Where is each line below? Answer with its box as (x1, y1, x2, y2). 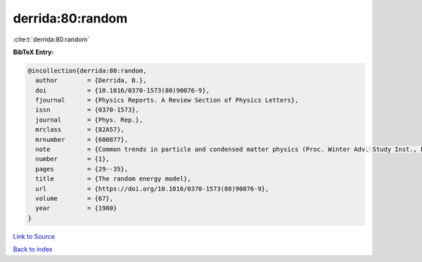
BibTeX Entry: (13, 48, 54, 56)
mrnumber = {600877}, (35, 136, 129, 143)
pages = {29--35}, (35, 165, 129, 173)
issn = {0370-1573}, (35, 106, 140, 114)
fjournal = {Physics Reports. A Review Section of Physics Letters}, (35, 96, 299, 105)
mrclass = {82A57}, (35, 126, 124, 133)
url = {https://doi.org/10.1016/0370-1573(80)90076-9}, (35, 185, 269, 192)
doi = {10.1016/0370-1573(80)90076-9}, (35, 86, 210, 94)
